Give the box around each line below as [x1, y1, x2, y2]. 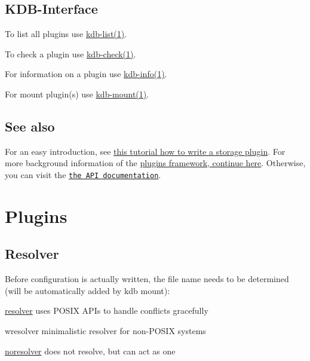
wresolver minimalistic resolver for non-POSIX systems [5, 324, 206, 336]
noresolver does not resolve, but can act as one [5, 344, 176, 357]
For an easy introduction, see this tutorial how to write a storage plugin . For [5, 145, 286, 157]
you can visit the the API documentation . [5, 168, 161, 180]
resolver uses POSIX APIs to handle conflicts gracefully [5, 304, 208, 317]
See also [5, 117, 55, 135]
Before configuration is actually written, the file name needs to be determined [5, 273, 289, 285]
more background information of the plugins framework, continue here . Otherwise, [5, 157, 306, 169]
